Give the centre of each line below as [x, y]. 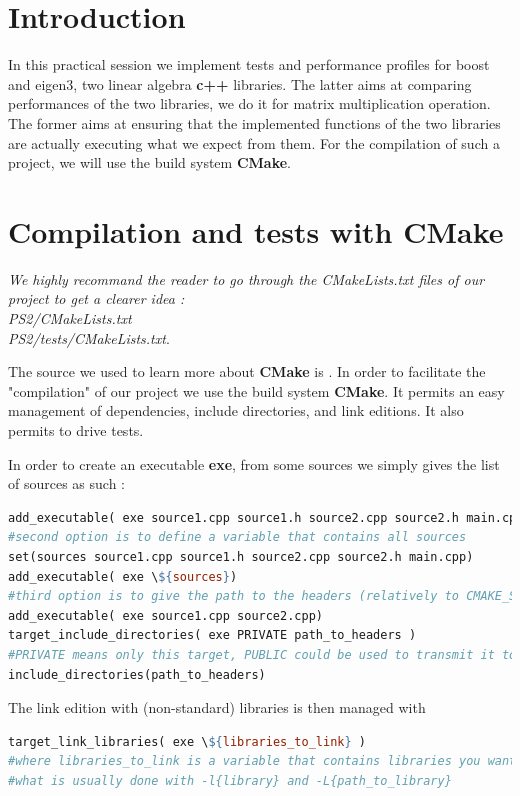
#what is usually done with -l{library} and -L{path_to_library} [230, 780]
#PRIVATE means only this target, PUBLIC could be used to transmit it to [262, 654]
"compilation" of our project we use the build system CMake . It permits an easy [256, 390]
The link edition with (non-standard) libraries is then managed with [217, 707]
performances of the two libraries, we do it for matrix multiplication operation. [249, 103]
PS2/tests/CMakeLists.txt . [89, 337]
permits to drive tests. [76, 429]
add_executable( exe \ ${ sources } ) [123, 576]
